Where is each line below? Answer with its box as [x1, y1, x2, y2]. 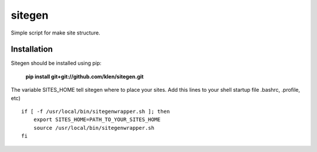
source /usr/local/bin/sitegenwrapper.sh [33, 125, 155, 131]
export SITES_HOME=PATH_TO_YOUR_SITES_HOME [33, 116, 161, 123]
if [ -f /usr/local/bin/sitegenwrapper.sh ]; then [21, 108, 170, 115]
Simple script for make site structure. [11, 29, 100, 36]
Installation [11, 44, 53, 54]
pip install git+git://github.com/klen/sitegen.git [25, 73, 144, 80]
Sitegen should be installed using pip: [11, 60, 102, 67]
